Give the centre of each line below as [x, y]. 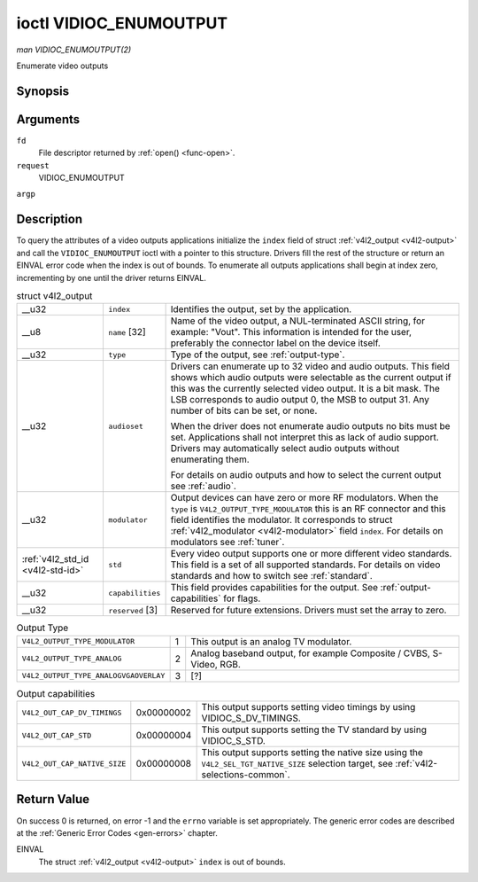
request [33, 165]
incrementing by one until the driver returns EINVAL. [112, 277]
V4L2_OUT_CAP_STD [57, 735]
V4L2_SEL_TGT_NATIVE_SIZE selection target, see [297, 764]
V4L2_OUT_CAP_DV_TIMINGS [72, 712]
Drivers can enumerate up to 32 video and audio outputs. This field [310, 366]
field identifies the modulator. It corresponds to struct [281, 520]
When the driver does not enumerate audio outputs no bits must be [310, 426]
